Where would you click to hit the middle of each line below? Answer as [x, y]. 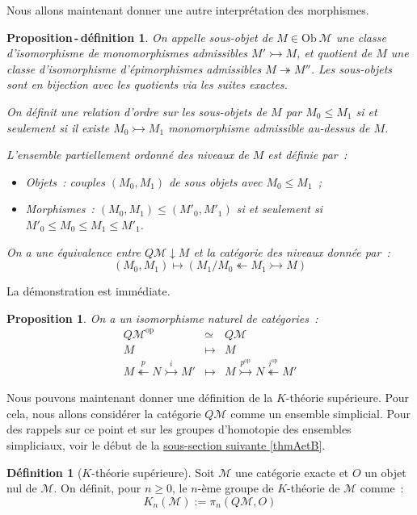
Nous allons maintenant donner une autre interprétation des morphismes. [188, 10]
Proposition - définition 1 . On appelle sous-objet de [140, 37]
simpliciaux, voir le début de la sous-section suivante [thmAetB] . [166, 445]
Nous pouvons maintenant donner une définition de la [140, 398]
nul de [22, 488]
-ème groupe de [236, 488]
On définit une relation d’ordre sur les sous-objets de [137, 111]
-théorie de [314, 488]
